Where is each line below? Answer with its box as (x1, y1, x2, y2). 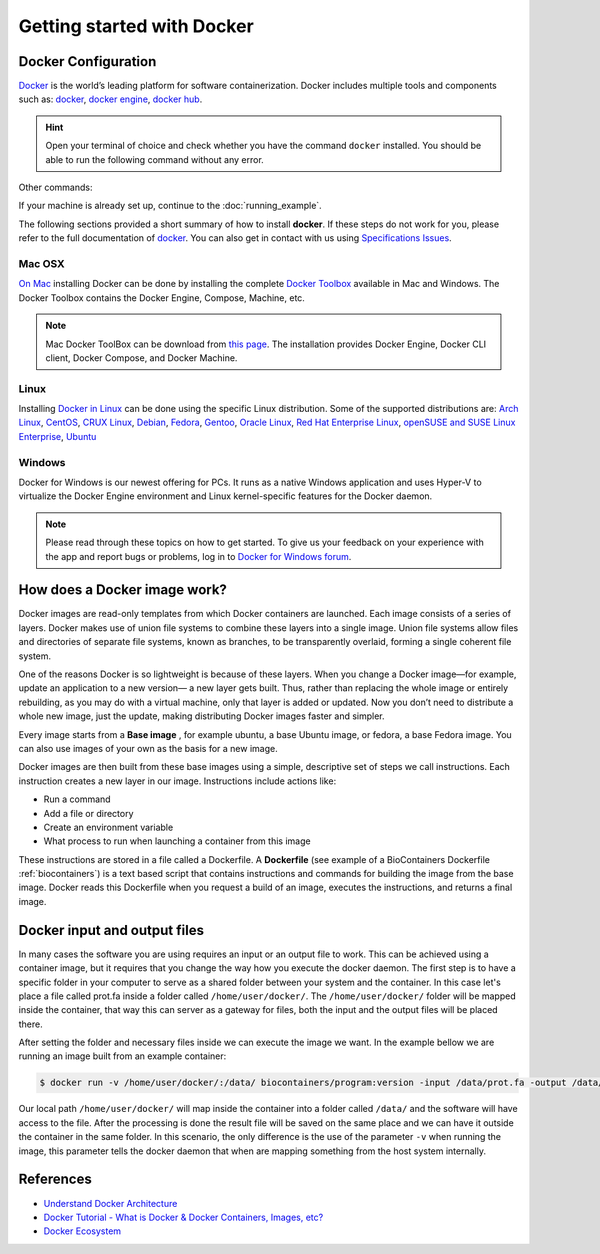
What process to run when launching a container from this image (43, 835, 311, 847)
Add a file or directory (43, 807, 134, 819)
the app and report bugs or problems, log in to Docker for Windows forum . (45, 550, 352, 562)
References (18, 1171, 92, 1188)
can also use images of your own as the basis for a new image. (18, 742, 279, 754)
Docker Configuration (18, 53, 157, 70)
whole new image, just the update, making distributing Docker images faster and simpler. (18, 710, 385, 722)
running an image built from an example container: (18, 1050, 227, 1062)
